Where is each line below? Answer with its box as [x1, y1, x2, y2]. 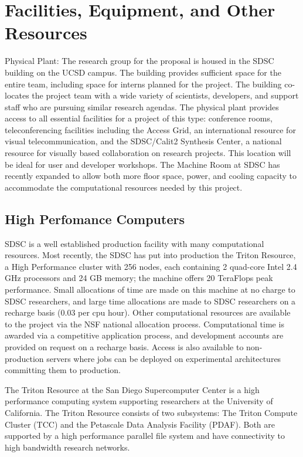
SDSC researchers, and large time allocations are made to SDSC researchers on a [5, 294, 296, 307]
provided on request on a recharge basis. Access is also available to [5, 340, 244, 353]
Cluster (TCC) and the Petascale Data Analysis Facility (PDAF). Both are [5, 418, 275, 430]
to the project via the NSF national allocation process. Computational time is [5, 317, 284, 330]
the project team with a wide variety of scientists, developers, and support [32, 89, 299, 101]
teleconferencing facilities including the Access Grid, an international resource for [5, 123, 296, 136]
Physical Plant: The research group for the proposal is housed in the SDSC [5, 55, 274, 67]
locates [5, 89, 29, 101]
